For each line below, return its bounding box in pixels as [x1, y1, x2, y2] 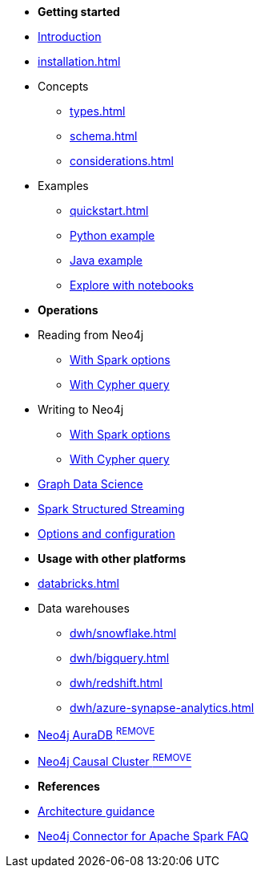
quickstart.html [70, 204, 149, 217]
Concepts [38, 79, 89, 93]
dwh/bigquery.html [70, 651, 170, 665]
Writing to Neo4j [38, 403, 124, 416]
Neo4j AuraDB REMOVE [38, 726, 155, 742]
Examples [38, 179, 89, 192]
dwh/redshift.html [70, 676, 163, 690]
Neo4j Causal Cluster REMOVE [38, 752, 192, 769]
